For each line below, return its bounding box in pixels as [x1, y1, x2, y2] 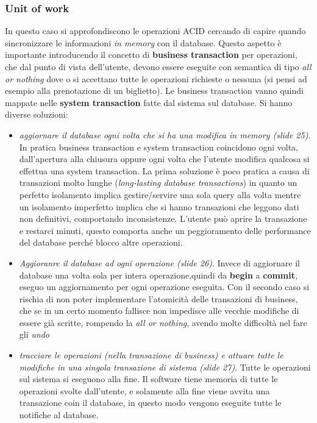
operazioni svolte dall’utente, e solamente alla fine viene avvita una [19, 384, 270, 397]
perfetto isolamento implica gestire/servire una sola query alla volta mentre [19, 188, 301, 201]
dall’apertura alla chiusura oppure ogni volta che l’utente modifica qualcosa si [19, 152, 310, 165]
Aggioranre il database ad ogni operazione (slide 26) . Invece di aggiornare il [19, 256, 300, 269]
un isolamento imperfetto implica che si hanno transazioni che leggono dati [19, 200, 299, 213]
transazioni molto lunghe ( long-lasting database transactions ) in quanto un [19, 176, 297, 189]
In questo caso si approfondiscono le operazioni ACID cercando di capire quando [5, 24, 306, 37]
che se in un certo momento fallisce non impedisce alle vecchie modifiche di [19, 304, 299, 317]
